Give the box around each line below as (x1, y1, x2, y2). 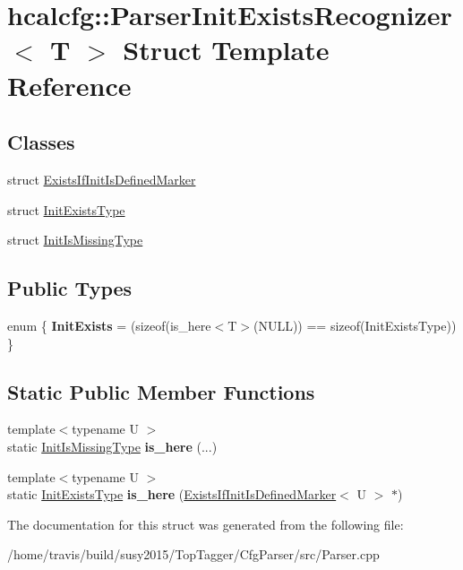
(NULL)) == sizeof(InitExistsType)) (253, 315, 457, 334)
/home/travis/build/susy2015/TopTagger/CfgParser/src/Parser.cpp (7, 545, 380, 564)
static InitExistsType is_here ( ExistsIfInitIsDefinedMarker (7, 485, 337, 504)
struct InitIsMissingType (7, 230, 143, 249)
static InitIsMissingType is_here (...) (7, 436, 218, 455)
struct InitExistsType (7, 200, 125, 219)
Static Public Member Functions (7, 377, 315, 405)
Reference (7, 66, 132, 103)
